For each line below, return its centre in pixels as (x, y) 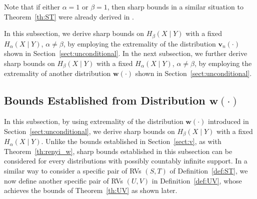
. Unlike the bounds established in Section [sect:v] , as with (131, 141)
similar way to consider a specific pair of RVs (73, 170)
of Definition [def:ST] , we (209, 170)
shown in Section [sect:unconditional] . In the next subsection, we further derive (126, 53)
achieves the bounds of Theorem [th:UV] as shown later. (91, 190)
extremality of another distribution (57, 73)
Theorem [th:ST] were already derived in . (69, 16)
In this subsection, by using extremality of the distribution (94, 121)
